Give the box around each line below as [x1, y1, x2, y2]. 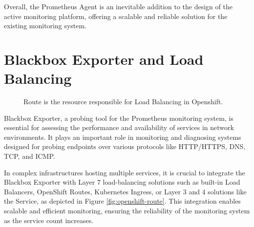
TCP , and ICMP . [4, 151, 55, 161]
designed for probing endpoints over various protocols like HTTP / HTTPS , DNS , [4, 141, 246, 151]
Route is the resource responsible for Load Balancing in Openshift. [23, 96, 223, 107]
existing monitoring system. [4, 20, 87, 31]
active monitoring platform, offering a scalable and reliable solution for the [4, 11, 228, 21]
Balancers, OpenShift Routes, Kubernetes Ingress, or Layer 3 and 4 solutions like [4, 186, 247, 196]
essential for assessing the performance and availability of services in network [4, 122, 234, 132]
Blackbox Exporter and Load [4, 49, 204, 69]
